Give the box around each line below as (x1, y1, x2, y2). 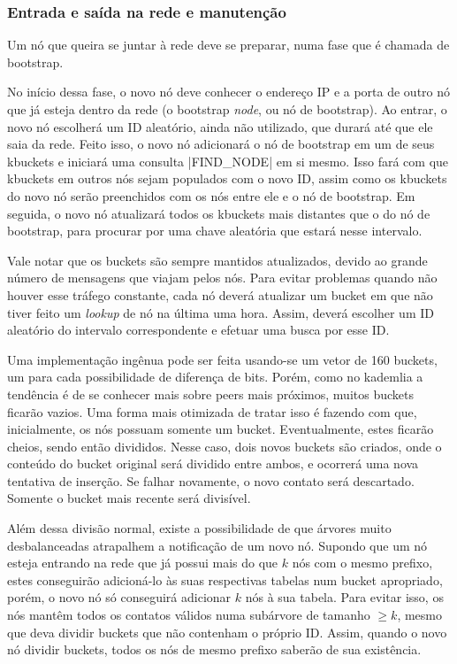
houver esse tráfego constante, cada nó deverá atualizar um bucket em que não (7, 285, 433, 304)
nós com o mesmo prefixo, (292, 553, 433, 572)
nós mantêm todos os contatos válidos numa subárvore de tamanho (7, 606, 370, 624)
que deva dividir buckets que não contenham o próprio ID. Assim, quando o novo (7, 622, 447, 641)
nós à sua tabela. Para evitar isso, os (245, 588, 444, 606)
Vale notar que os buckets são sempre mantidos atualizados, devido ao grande (7, 251, 428, 269)
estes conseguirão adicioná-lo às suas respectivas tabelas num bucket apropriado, (7, 570, 443, 589)
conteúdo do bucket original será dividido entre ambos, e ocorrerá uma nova (7, 454, 419, 473)
